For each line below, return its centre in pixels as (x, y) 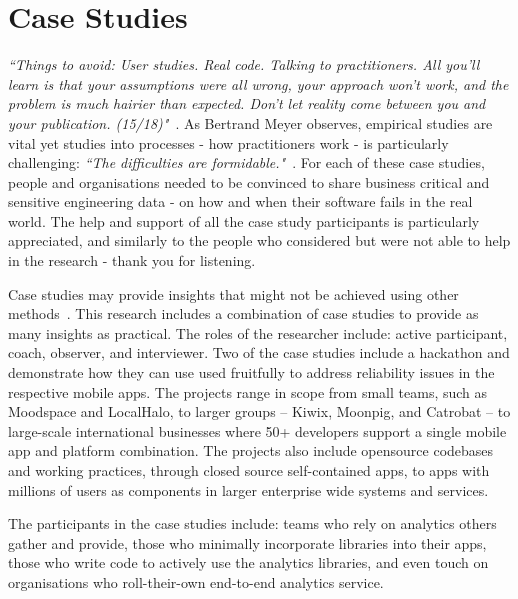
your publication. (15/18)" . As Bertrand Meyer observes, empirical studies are (250, 122)
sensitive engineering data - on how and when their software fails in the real (240, 201)
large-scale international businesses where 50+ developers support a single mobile (257, 430)
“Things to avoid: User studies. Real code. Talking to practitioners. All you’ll (244, 64)
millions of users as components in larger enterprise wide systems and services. (248, 489)
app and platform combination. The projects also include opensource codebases (251, 450)
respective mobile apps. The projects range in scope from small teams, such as (248, 391)
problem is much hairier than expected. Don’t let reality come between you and (247, 103)
